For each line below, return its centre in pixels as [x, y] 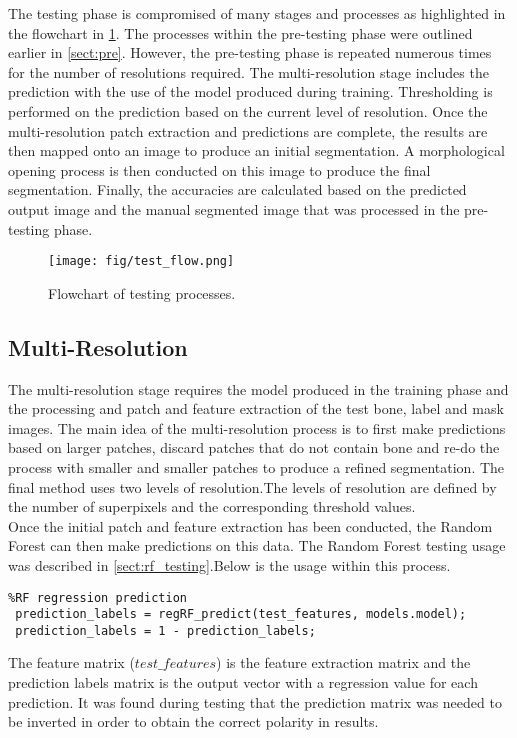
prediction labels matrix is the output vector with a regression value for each [243, 682]
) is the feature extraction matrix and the [343, 662]
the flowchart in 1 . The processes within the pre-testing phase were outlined [240, 32]
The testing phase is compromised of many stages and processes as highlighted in [257, 13]
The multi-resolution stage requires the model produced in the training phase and [258, 388]
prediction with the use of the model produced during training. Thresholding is [250, 91]
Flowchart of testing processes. [142, 292]
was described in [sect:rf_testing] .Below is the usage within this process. [229, 564]
